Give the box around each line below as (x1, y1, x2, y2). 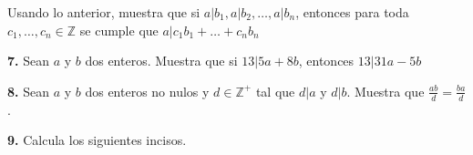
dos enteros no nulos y (85, 81, 210, 100)
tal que (255, 81, 295, 100)
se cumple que (79, 20, 159, 39)
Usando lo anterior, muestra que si (7, 3, 201, 21)
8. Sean (7, 81, 49, 100)
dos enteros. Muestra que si (85, 51, 238, 70)
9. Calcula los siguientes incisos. (7, 130, 187, 150)
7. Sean (7, 51, 49, 70)
